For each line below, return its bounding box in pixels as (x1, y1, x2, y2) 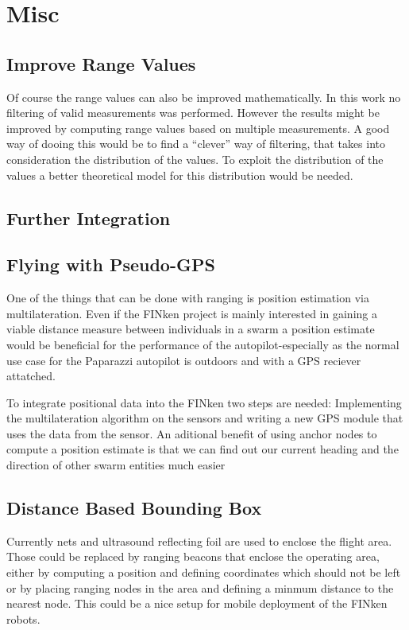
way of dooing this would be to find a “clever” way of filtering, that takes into (6, 135, 386, 152)
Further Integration (6, 205, 171, 230)
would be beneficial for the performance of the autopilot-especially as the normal (6, 336, 399, 352)
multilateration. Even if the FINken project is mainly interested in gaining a (6, 305, 377, 321)
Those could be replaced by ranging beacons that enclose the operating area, (6, 548, 380, 565)
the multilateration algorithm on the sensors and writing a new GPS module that (6, 410, 403, 426)
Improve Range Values (6, 51, 196, 76)
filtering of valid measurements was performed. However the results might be (6, 104, 380, 121)
